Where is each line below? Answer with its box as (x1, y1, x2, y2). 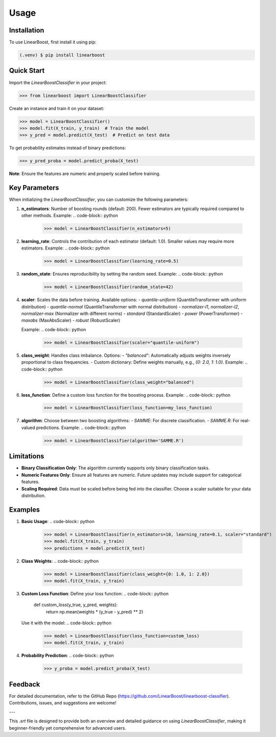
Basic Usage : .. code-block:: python (21, 518, 95, 524)
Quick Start (9, 66, 45, 75)
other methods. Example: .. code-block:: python (21, 212, 118, 218)
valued (21, 425, 35, 430)
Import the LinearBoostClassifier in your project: (9, 79, 107, 86)
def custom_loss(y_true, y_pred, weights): (33, 602, 118, 608)
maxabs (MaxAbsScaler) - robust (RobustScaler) (21, 317, 120, 323)
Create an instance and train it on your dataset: (9, 105, 105, 111)
